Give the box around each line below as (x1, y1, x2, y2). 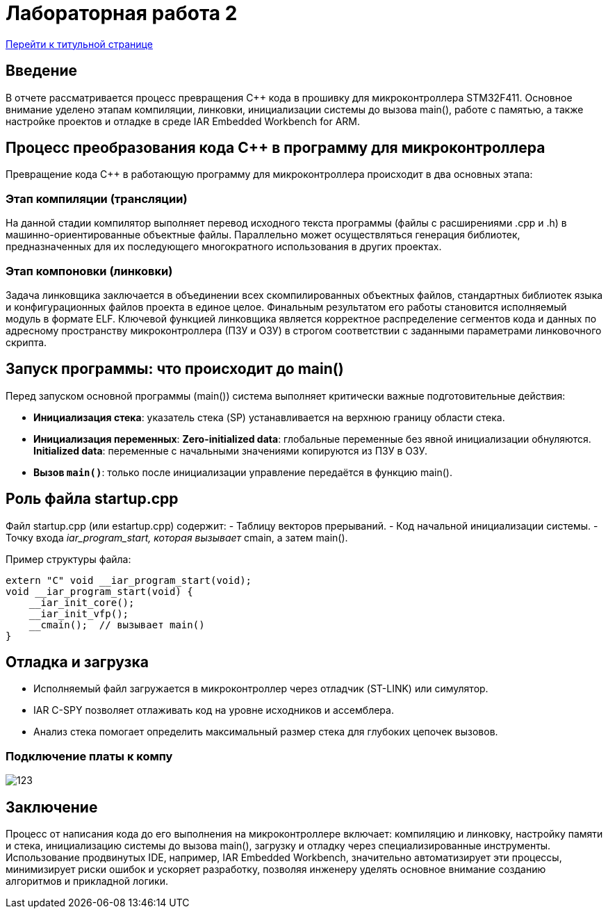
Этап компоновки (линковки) (6, 263, 173, 278)
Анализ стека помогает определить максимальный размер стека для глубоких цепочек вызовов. (33, 726, 498, 738)
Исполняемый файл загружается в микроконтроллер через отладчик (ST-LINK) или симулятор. (33, 683, 488, 695)
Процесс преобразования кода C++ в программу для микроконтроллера (6, 139, 545, 157)
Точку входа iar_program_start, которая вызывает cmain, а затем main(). (6, 531, 348, 544)
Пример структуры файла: (6, 553, 131, 565)
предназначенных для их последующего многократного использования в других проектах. (6, 240, 442, 253)
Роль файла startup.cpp (6, 490, 179, 508)
